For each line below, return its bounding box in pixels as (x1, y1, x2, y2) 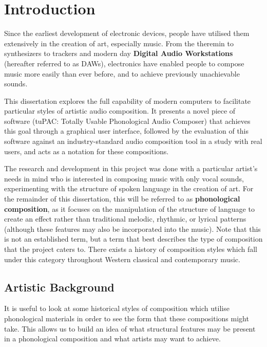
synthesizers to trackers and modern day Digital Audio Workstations (4, 48, 233, 59)
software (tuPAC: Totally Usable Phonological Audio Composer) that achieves (4, 115, 251, 126)
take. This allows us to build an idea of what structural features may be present (4, 323, 256, 334)
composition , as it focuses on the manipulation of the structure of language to (4, 203, 255, 214)
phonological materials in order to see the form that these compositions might (4, 313, 249, 323)
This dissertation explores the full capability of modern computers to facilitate (4, 95, 251, 106)
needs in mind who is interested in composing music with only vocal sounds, (4, 173, 244, 184)
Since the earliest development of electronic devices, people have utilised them (4, 28, 250, 39)
